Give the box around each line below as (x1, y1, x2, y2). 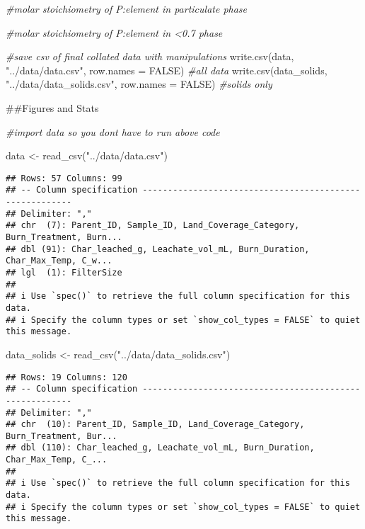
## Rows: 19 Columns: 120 (6, 372, 127, 382)
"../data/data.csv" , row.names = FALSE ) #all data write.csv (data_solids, (6, 62, 328, 77)
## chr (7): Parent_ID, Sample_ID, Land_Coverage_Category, (6, 220, 300, 231)
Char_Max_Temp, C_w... (6, 256, 112, 266)
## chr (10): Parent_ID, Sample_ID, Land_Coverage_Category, (6, 419, 305, 430)
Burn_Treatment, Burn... (6, 232, 122, 243)
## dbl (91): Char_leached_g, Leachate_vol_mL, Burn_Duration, (6, 244, 310, 254)
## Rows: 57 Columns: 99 (6, 173, 122, 183)
